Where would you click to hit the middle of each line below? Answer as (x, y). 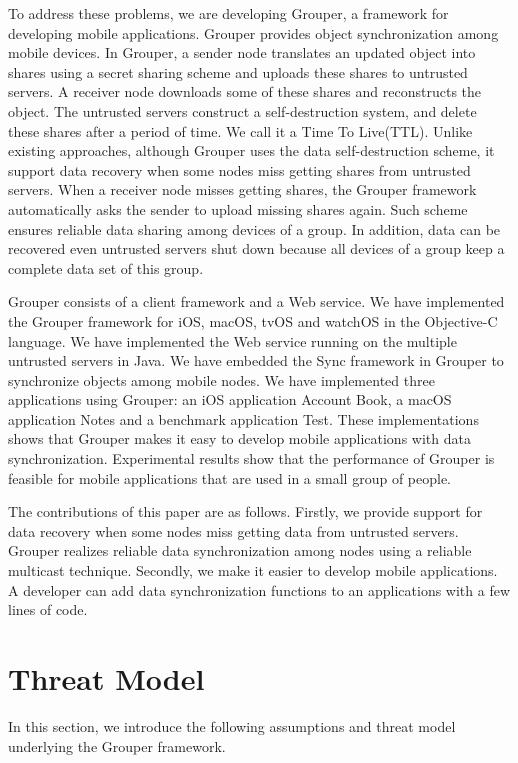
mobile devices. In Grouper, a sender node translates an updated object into (242, 52)
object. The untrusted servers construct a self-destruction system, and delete (242, 110)
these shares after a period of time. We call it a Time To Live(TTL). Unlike (240, 130)
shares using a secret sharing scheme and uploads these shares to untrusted (238, 71)
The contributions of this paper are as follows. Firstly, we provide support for (245, 511)
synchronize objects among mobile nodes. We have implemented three (221, 379)
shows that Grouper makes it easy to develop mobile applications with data (239, 438)
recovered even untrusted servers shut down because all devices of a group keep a (256, 248)
